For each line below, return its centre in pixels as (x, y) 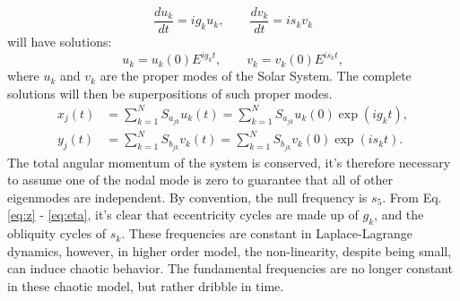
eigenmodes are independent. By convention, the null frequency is (187, 197)
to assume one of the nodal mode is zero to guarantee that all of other (200, 180)
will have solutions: (60, 42)
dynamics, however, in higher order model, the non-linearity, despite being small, (230, 250)
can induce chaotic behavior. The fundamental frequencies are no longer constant (230, 268)
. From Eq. (412, 197)
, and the (399, 215)
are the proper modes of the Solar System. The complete (256, 76)
